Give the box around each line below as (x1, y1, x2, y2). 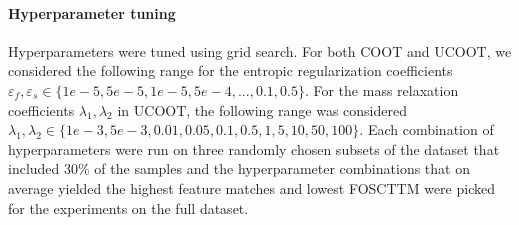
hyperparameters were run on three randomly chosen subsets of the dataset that (8, 138, 500, 159)
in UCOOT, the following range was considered (117, 99, 408, 120)
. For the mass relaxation (304, 79, 459, 100)
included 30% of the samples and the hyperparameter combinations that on (8, 158, 470, 179)
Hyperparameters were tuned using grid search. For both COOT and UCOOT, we (8, 40, 512, 61)
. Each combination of (359, 119, 494, 140)
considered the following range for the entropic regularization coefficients (8, 60, 453, 81)
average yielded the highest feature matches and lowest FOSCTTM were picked (8, 177, 495, 198)
